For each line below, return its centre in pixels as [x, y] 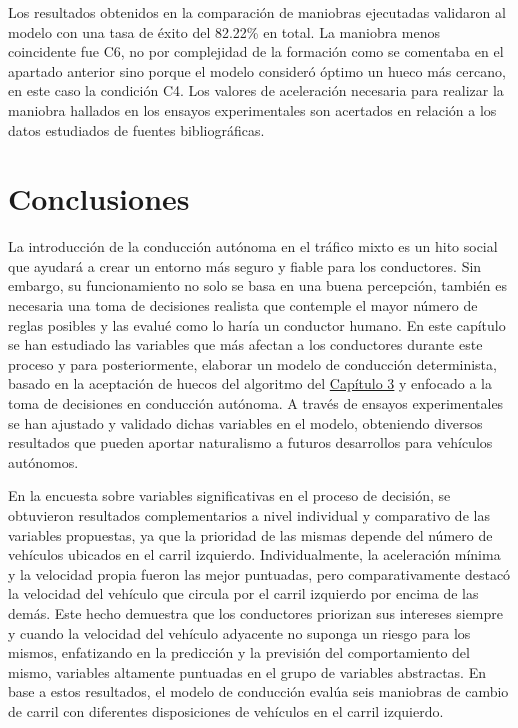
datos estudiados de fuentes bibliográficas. [136, 129]
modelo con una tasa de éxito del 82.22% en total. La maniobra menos [224, 31]
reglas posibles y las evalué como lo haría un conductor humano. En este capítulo [257, 324]
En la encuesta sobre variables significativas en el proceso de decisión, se [229, 495]
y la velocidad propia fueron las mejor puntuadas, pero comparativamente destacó [259, 573]
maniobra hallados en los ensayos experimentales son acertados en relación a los [252, 109]
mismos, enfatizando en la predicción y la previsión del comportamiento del [239, 652]
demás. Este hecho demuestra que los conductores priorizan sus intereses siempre [256, 612]
